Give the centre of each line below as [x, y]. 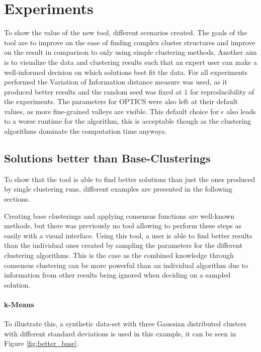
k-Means [19, 304]
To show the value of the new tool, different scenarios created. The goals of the [126, 32]
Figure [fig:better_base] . [41, 343]
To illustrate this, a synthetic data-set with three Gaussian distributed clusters [125, 324]
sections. [17, 199]
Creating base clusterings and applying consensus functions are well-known [119, 215]
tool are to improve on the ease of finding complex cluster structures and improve [130, 42]
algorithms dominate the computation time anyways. [85, 131]
